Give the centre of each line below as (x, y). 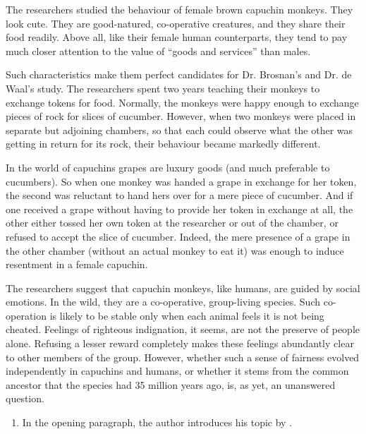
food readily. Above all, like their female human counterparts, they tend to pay (177, 37)
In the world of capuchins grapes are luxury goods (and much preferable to (168, 167)
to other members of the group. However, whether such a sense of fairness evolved (183, 357)
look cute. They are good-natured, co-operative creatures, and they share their (176, 23)
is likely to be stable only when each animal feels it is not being (187, 315)
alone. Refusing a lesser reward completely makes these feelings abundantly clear (180, 343)
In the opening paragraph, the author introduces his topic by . (157, 422)
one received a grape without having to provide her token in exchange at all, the (179, 209)
